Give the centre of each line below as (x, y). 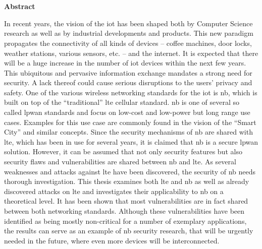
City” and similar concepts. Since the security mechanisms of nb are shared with (128, 132)
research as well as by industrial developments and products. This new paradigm (129, 33)
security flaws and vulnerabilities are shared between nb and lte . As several (120, 162)
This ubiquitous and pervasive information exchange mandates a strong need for (128, 72)
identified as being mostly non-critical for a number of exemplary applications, (125, 221)
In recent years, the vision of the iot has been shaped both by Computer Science (128, 23)
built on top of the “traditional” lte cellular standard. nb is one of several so (122, 102)
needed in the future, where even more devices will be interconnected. (112, 240)
